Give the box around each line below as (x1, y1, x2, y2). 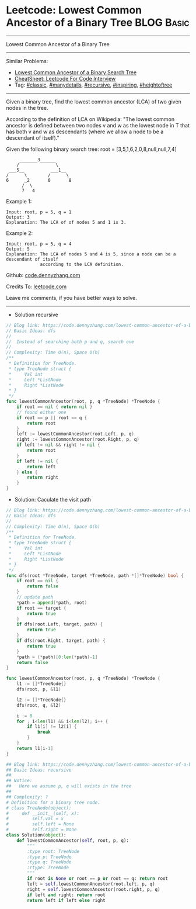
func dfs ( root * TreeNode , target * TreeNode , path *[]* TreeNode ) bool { (6, 572, 184, 579)
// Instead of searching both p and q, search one (6, 338, 134, 345)
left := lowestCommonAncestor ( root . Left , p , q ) (16, 431, 134, 437)
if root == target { (16, 605, 66, 611)
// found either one (16, 409, 66, 415)
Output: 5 (6, 246, 30, 252)
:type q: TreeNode (27, 859, 72, 865)
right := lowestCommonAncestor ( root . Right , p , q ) (16, 437, 140, 443)
